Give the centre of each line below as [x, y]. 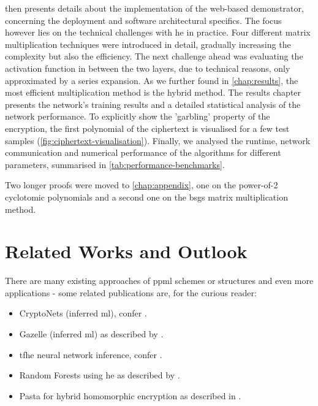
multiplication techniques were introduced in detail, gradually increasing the [148, 44]
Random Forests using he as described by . [100, 375]
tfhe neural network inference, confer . [91, 354]
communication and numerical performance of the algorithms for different [143, 152]
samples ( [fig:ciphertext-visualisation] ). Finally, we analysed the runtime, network [158, 140]
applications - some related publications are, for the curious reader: [131, 292]
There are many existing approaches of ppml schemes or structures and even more [159, 281]
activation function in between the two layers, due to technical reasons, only [148, 68]
